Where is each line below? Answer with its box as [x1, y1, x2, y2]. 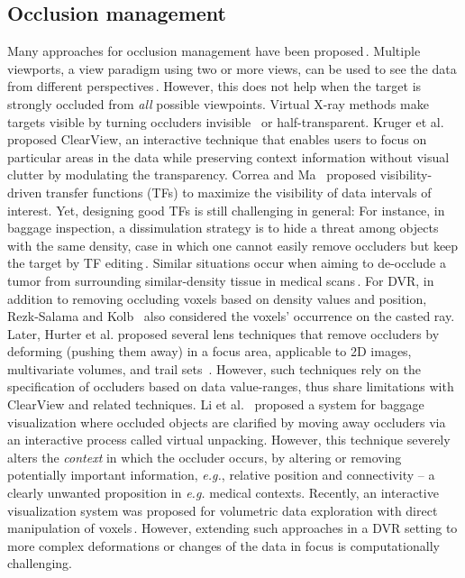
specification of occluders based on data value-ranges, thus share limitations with [7, 377, 454, 396]
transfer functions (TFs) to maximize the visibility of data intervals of [45, 182, 432, 201]
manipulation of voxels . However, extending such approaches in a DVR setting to [7, 518, 458, 537]
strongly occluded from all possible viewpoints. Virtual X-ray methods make [7, 94, 429, 113]
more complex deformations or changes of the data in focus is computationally [7, 536, 440, 555]
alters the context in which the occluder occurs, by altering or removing [7, 447, 402, 466]
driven [7, 182, 42, 201]
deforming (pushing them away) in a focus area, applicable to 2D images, [7, 342, 412, 361]
